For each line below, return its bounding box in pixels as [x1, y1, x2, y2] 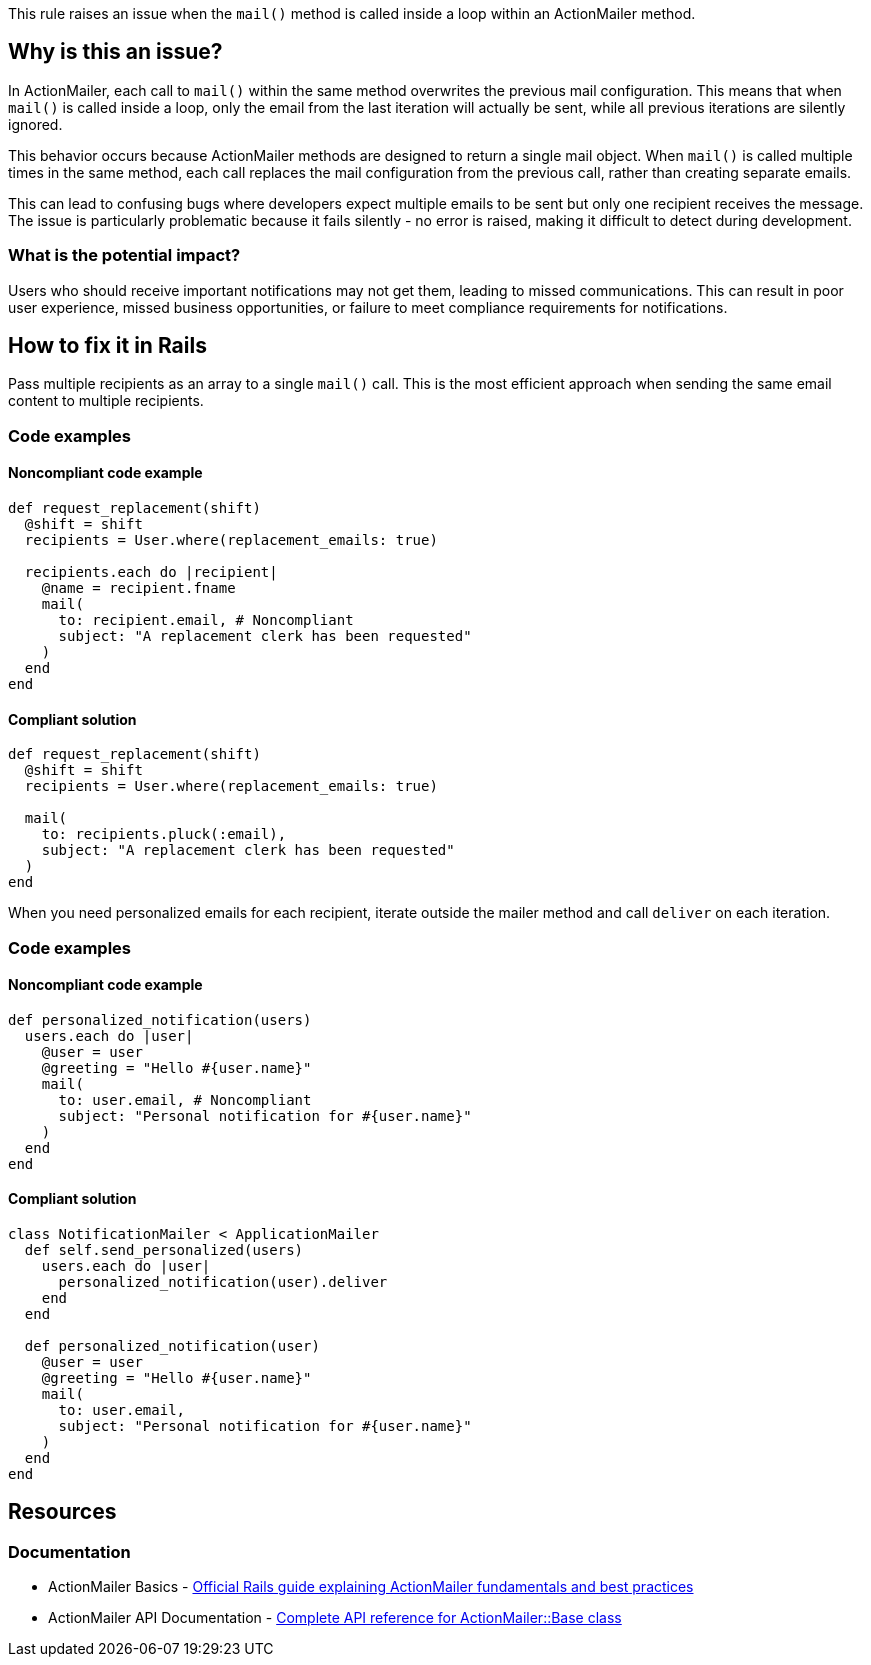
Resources [8, 1499, 117, 1525]
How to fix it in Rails [8, 333, 207, 359]
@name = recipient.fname [41, 580, 236, 597]
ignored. [8, 115, 63, 133]
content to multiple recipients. [8, 392, 204, 410]
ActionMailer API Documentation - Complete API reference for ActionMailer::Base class [48, 1609, 622, 1627]
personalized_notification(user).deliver [58, 1274, 388, 1291]
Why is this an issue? [8, 39, 223, 65]
